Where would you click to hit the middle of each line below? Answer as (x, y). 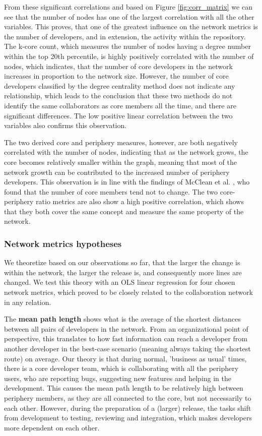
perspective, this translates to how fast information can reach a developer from (126, 338)
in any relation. (28, 302)
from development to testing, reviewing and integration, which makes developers (128, 418)
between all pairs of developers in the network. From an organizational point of (126, 328)
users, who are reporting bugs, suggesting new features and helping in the (118, 378)
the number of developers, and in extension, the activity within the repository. (125, 36)
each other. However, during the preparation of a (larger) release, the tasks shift (128, 408)
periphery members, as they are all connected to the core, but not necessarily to (128, 398)
